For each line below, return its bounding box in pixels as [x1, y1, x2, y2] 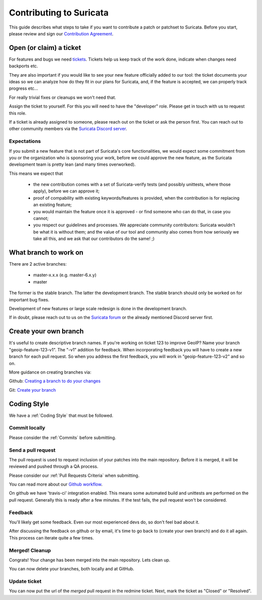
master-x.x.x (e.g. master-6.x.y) [33, 272, 97, 278]
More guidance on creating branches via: [9, 369, 92, 375]
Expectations [9, 138, 41, 145]
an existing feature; [33, 202, 72, 208]
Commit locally [9, 425, 46, 431]
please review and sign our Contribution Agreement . [9, 31, 114, 36]
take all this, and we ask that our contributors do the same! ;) [33, 236, 155, 242]
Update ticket [9, 578, 42, 585]
